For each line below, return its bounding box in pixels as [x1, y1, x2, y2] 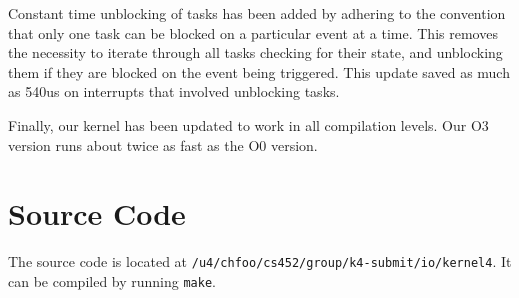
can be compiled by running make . [8, 270, 216, 291]
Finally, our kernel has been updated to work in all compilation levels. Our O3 [8, 114, 489, 135]
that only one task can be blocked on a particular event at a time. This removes [8, 22, 498, 43]
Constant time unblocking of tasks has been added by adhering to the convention [8, 3, 506, 23]
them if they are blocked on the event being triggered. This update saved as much [8, 61, 510, 82]
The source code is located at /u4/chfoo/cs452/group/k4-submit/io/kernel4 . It [8, 251, 512, 272]
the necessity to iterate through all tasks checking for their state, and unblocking [8, 42, 503, 63]
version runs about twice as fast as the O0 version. [8, 134, 318, 155]
